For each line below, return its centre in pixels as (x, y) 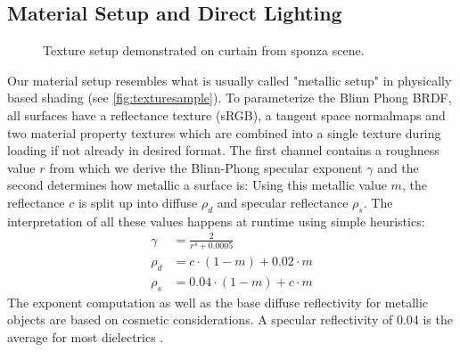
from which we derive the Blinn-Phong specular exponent (206, 167)
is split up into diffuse (138, 202)
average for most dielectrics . (86, 337)
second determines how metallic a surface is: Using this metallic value (197, 185)
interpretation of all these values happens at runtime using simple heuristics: (216, 221)
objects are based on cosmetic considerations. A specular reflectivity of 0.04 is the (230, 319)
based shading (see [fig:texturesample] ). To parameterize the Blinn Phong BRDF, (230, 98)
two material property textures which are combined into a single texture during (224, 132)
